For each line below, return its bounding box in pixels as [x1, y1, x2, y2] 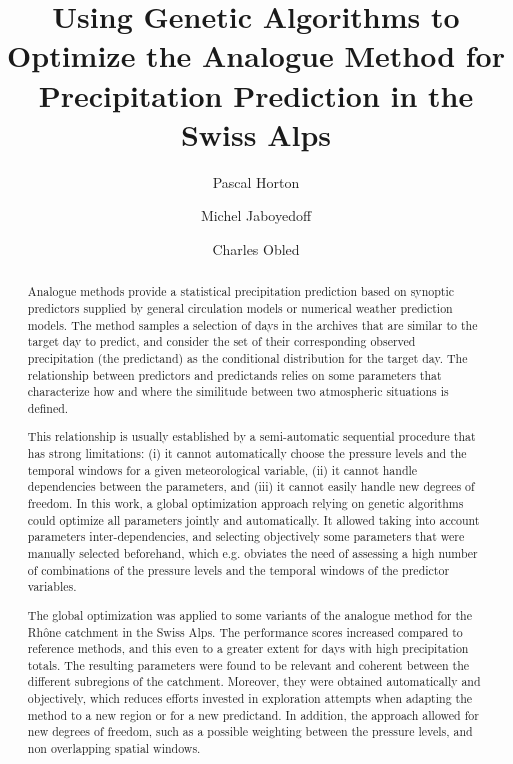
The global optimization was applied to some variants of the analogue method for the [27, 606, 472, 623]
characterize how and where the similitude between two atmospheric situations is [27, 383, 449, 400]
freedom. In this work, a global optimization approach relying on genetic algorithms [27, 495, 464, 512]
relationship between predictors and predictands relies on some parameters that [27, 366, 442, 383]
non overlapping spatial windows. [27, 740, 201, 757]
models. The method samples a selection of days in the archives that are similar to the [27, 316, 478, 333]
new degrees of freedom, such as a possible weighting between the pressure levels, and [27, 723, 473, 740]
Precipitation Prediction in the [38, 74, 474, 115]
